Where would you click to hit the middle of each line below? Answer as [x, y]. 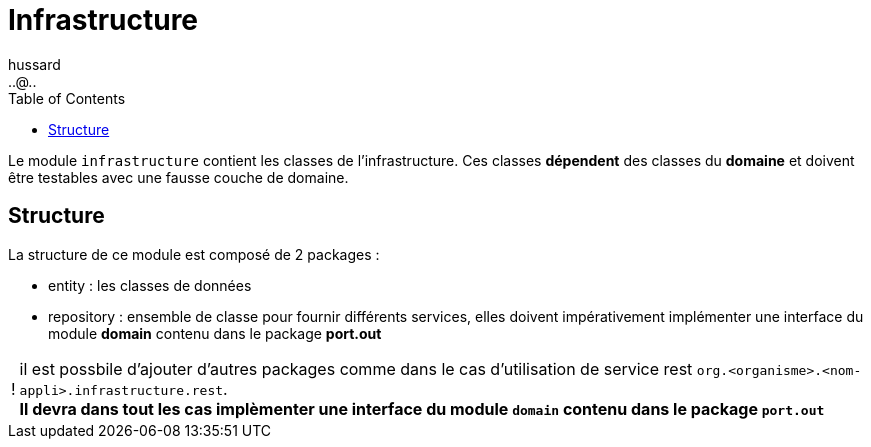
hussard [34, 64]
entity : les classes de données [150, 285]
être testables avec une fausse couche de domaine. [178, 177]
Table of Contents [67, 98]
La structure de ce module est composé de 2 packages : [194, 254]
